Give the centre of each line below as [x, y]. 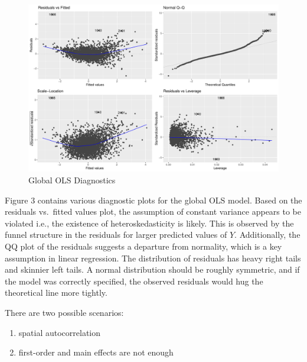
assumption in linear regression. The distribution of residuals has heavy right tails [153, 258]
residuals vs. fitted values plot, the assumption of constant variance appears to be [153, 211]
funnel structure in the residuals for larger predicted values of [116, 235]
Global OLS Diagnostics [72, 180]
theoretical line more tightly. [56, 292]
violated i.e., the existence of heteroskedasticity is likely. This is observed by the [149, 223]
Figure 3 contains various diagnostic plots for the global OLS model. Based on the [153, 200]
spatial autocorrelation [60, 332]
